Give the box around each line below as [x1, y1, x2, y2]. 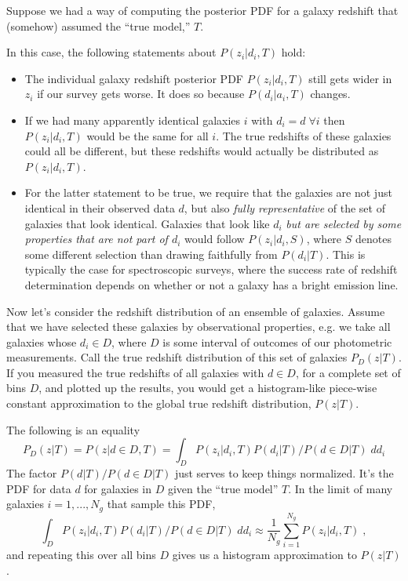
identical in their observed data [24, 199, 175, 216]
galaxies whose [6, 333, 77, 350]
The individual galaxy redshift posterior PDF [24, 70, 243, 86]
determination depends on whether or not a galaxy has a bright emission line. [24, 276, 399, 292]
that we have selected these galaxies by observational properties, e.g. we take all [6, 318, 391, 335]
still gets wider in [308, 70, 392, 86]
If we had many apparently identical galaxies [24, 111, 241, 128]
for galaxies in [84, 480, 151, 496]
